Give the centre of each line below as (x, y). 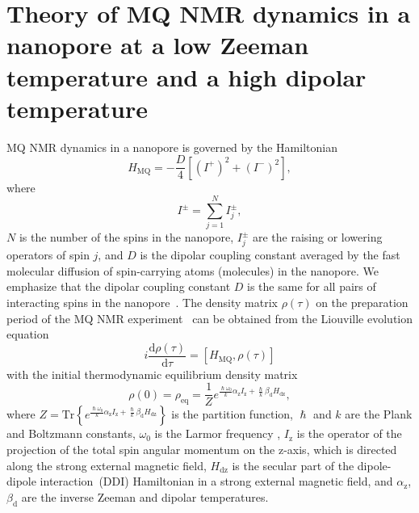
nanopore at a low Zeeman (158, 45)
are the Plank (379, 414)
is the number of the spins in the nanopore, (126, 237)
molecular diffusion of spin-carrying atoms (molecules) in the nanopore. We (193, 270)
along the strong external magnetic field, (107, 465)
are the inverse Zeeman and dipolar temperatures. (145, 496)
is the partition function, (232, 414)
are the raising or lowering (317, 237)
